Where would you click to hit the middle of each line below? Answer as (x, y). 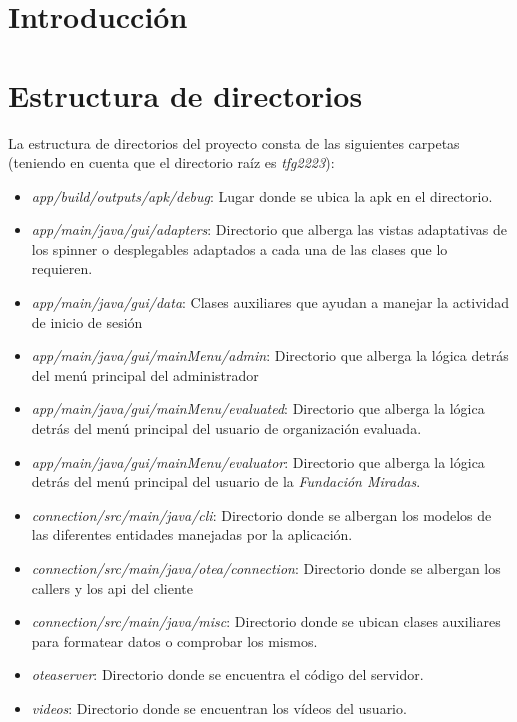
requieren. (62, 268)
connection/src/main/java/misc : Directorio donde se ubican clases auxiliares (266, 621)
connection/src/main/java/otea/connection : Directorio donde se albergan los (266, 568)
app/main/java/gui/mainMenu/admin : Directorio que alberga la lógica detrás (270, 355)
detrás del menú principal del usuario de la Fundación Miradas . (226, 481)
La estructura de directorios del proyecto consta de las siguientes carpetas (234, 142)
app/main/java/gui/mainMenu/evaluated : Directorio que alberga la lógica (258, 408)
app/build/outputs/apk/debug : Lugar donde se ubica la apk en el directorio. (262, 195)
